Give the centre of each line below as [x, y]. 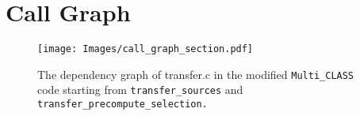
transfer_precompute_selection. [123, 105]
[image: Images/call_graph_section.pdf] [146, 49]
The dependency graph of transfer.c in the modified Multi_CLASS [196, 74]
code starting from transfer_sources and [140, 90]
